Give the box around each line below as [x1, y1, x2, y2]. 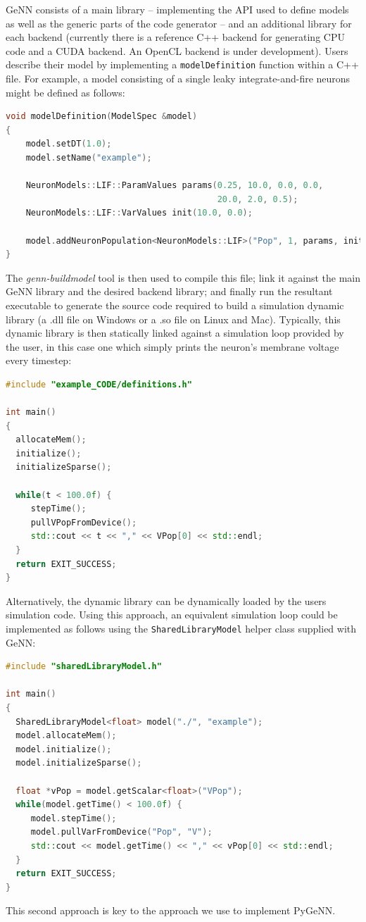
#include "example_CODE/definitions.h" [6, 379, 192, 390]
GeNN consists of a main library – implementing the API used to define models [6, 2, 349, 16]
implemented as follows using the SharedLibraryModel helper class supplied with [6, 621, 357, 635]
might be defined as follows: [6, 85, 125, 99]
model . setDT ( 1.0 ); [25, 139, 112, 149]
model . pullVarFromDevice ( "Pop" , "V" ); [30, 827, 213, 837]
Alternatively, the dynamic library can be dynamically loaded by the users [6, 593, 327, 608]
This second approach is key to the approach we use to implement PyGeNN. [6, 903, 336, 918]
